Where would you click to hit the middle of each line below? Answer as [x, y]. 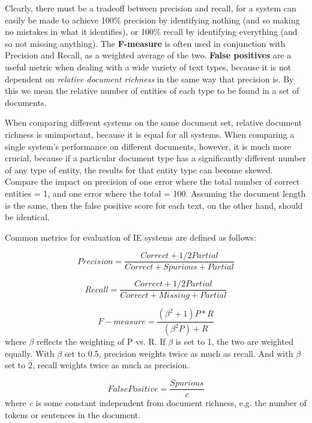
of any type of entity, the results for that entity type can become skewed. [139, 169]
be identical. [27, 217]
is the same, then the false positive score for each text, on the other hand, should [154, 205]
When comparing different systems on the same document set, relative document [154, 122]
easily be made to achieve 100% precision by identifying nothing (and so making [152, 20]
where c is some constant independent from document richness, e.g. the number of [156, 403]
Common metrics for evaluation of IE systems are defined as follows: [130, 237]
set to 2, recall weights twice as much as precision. [97, 365]
